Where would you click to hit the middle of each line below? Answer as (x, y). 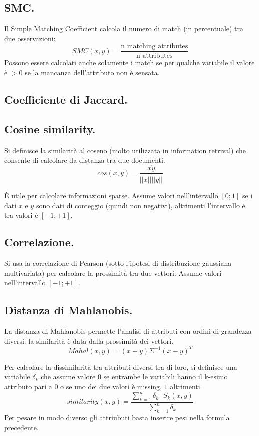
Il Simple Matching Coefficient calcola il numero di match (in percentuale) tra (124, 28)
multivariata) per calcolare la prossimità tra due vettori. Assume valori (113, 273)
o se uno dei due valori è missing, (111, 386)
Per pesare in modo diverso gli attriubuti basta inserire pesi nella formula (117, 418)
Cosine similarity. (50, 129)
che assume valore (68, 377)
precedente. (21, 427)
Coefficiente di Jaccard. (66, 100)
